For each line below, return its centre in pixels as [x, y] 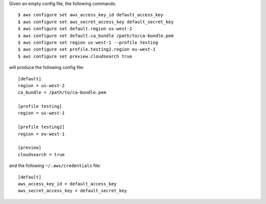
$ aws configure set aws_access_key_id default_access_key [91, 15]
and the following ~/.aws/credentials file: [55, 166]
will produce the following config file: [47, 68]
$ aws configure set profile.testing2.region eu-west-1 [87, 50]
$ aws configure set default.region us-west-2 [75, 29]
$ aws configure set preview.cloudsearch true [75, 56]
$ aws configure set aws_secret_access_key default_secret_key [96, 22]
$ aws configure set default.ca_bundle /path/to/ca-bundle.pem [96, 35]
